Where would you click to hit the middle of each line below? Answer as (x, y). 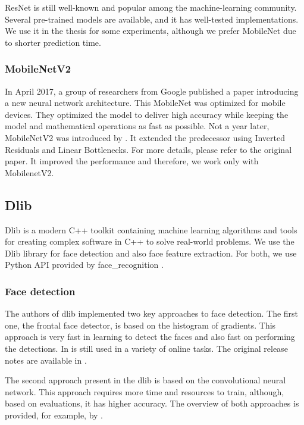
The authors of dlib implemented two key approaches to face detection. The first (152, 313)
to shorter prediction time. (53, 42)
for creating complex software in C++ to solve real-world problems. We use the (150, 241)
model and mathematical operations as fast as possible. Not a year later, (137, 126)
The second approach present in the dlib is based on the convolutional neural (145, 380)
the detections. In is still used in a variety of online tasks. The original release (146, 348)
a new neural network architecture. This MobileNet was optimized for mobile (145, 103)
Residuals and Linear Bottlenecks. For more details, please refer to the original (148, 149)
